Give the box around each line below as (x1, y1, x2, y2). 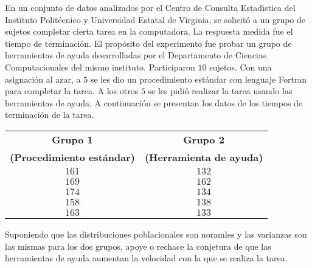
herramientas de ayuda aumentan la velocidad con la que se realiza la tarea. (5, 252, 288, 264)
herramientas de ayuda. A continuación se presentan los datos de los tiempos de (5, 96, 303, 109)
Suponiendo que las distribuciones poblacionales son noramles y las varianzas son (5, 227, 307, 240)
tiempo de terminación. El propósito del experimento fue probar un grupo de (5, 36, 292, 49)
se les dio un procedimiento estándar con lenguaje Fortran (90, 72, 307, 85)
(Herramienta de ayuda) (144, 149, 263, 164)
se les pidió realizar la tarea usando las (148, 84, 293, 97)
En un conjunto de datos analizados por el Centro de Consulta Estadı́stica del (5, 1, 296, 13)
